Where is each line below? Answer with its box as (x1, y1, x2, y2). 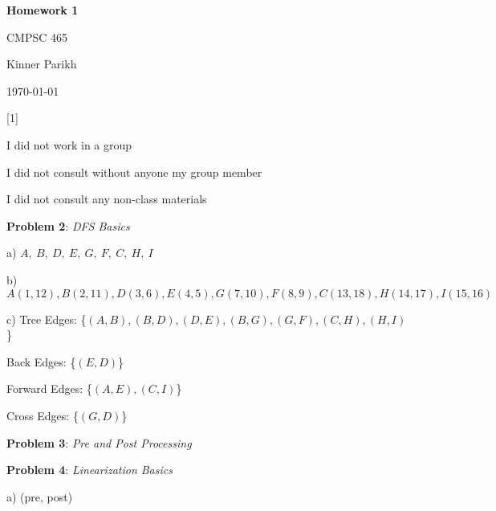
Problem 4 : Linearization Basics (6, 461, 173, 478)
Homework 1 (6, 2, 79, 18)
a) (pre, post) (6, 488, 73, 505)
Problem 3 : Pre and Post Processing (6, 434, 192, 451)
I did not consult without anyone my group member (6, 163, 262, 180)
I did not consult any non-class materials (6, 190, 207, 207)
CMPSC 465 (6, 28, 68, 45)
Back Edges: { (6, 353, 76, 370)
